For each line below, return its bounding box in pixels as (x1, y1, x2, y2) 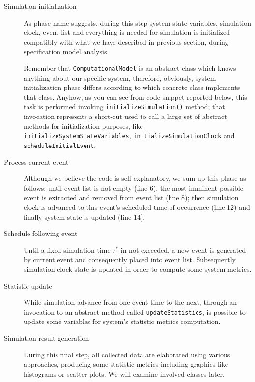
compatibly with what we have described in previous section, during (24, 36, 228, 47)
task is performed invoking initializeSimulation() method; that (24, 101, 225, 112)
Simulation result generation (4, 332, 89, 343)
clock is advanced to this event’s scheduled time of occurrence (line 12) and (24, 202, 250, 212)
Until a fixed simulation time (24, 244, 111, 255)
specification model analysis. (24, 46, 109, 57)
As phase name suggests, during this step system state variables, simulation (24, 17, 251, 28)
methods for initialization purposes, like (24, 120, 143, 131)
